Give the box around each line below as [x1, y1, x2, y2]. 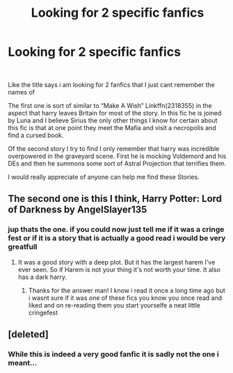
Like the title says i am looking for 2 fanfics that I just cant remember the [8, 80, 215, 88]
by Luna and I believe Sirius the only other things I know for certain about [8, 116, 218, 125]
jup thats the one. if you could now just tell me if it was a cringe [8, 225, 225, 235]
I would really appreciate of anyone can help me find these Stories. [8, 173, 200, 181]
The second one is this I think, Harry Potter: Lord [8, 193, 222, 205]
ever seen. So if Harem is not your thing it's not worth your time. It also [17, 265, 221, 273]
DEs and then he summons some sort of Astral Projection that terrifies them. [8, 159, 227, 168]
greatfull [8, 242, 38, 252]
